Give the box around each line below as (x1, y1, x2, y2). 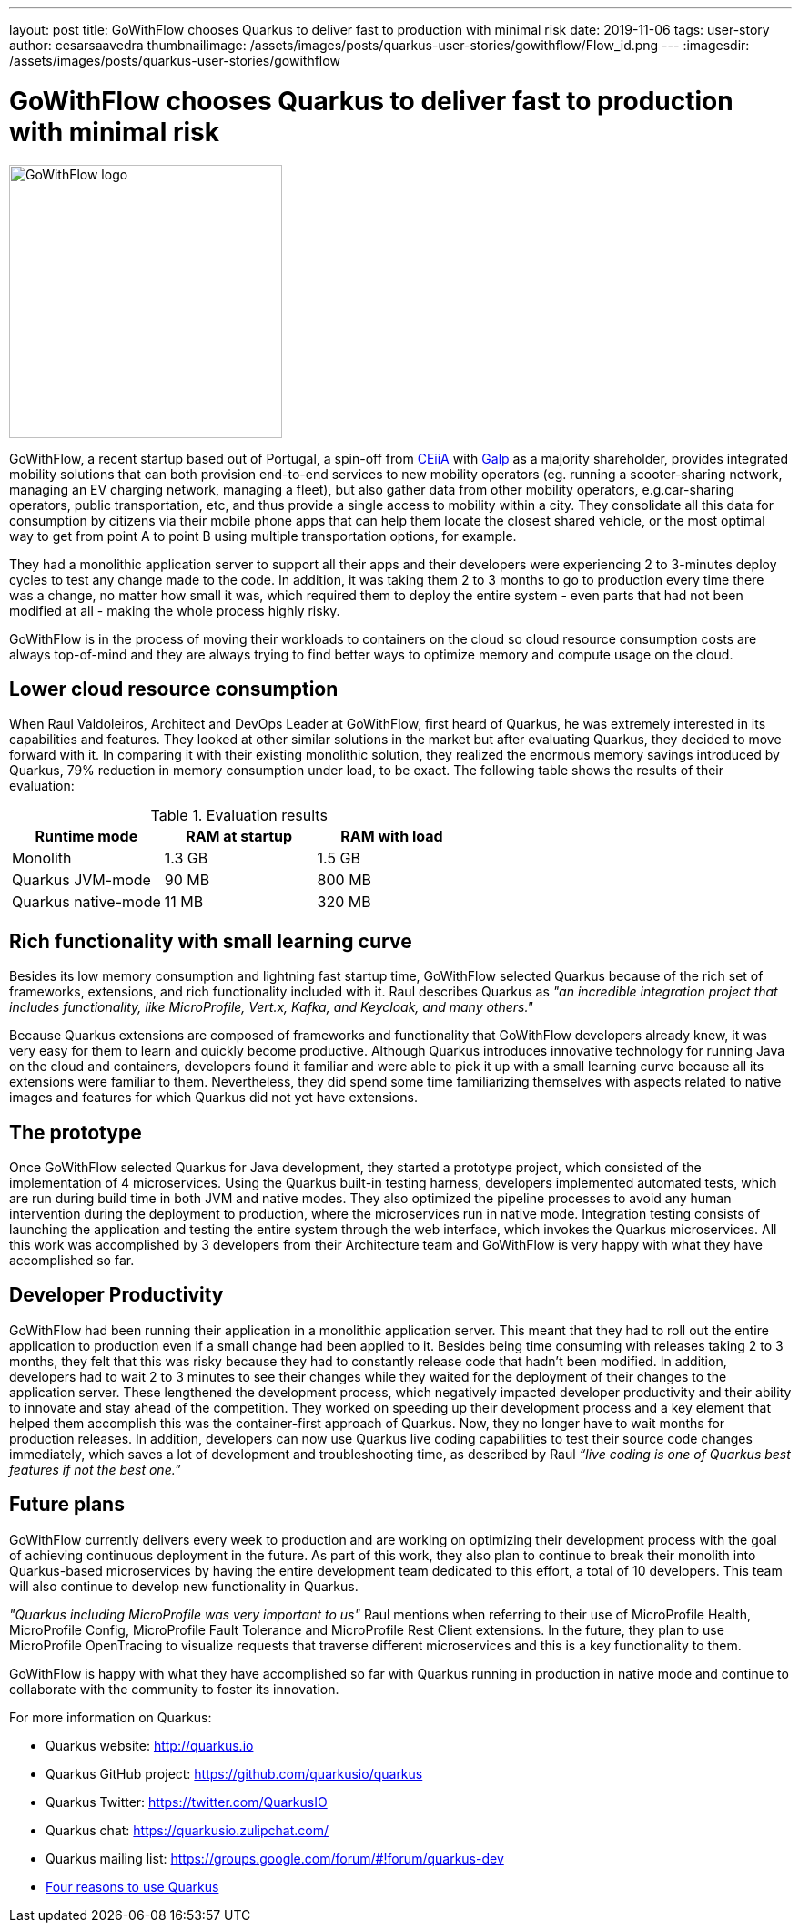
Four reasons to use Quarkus (46, 1878, 219, 1894)
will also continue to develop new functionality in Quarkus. (9, 1578, 359, 1594)
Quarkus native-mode (12, 893, 161, 912)
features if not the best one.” (9, 1461, 181, 1477)
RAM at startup (186, 827, 293, 846)
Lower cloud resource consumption (9, 677, 339, 700)
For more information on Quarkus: (9, 1709, 212, 1725)
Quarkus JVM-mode (12, 871, 151, 890)
